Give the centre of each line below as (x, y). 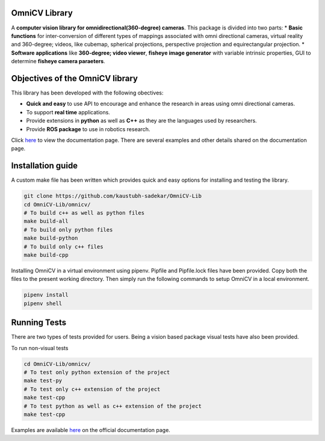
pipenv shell (43, 303)
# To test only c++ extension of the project (92, 389)
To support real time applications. (68, 112)
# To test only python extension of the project (97, 372)
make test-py (43, 381)
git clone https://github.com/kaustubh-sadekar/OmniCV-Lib (113, 196)
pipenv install (46, 295)
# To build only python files (68, 230)
